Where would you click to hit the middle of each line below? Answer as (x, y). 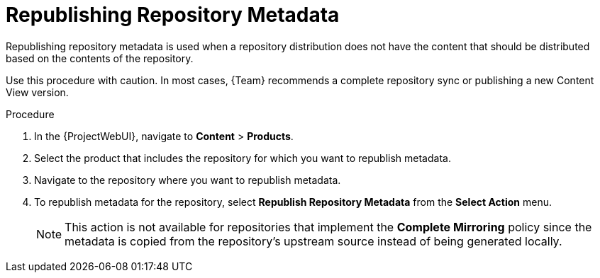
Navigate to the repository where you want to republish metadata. (188, 180)
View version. (37, 92)
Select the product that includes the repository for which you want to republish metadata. (243, 158)
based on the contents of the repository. (100, 58)
